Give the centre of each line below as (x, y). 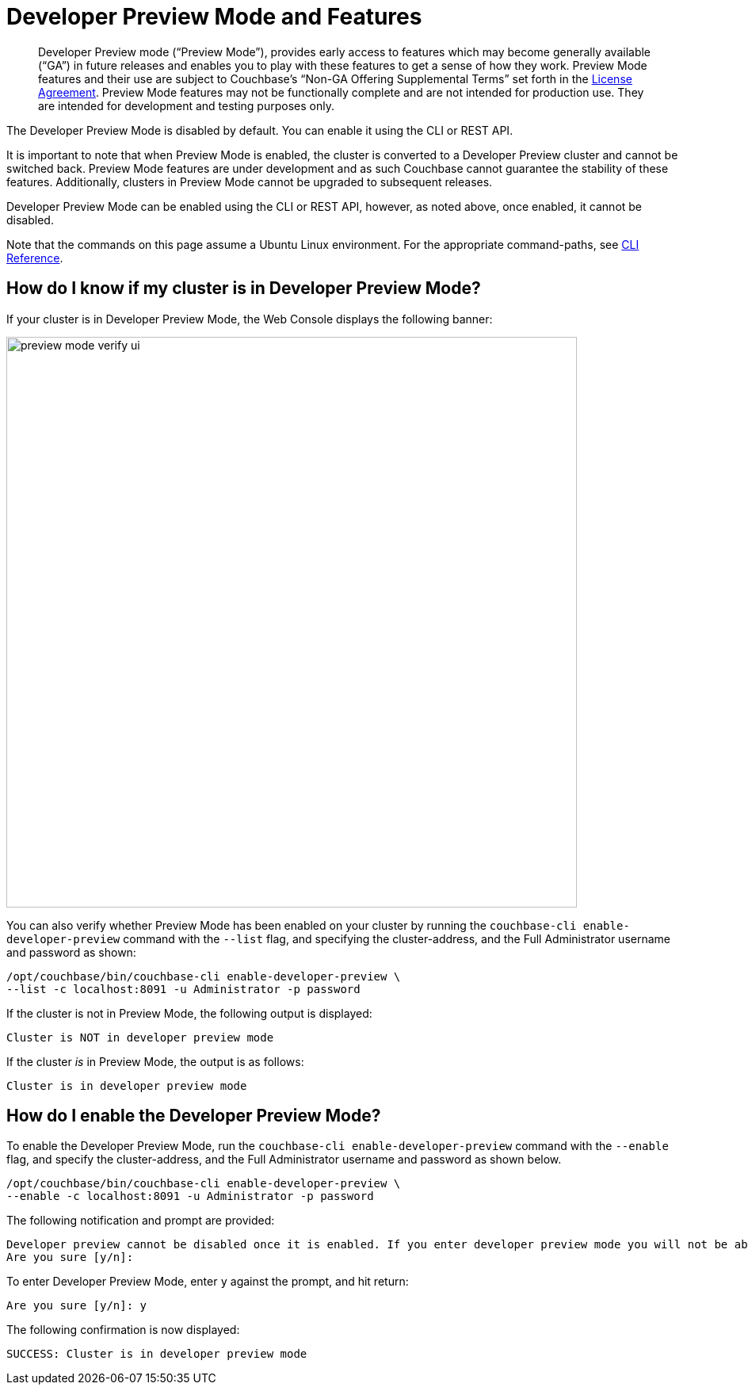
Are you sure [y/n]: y (77, 1306)
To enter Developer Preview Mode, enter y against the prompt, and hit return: (208, 1282)
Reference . (35, 258)
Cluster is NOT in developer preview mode (140, 1037)
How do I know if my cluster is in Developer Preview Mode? (244, 289)
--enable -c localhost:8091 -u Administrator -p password (190, 1196)
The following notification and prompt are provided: (141, 1221)
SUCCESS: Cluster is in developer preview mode (157, 1354)
